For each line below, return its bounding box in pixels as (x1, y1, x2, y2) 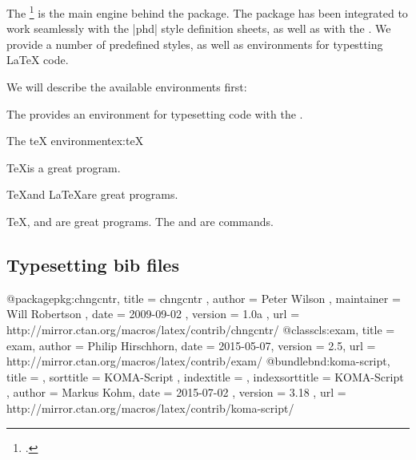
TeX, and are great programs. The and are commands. (6, 213, 274, 229)
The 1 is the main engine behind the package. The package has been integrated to (6, 2, 408, 21)
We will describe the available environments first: (6, 79, 247, 95)
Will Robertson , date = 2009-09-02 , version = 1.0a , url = (6, 305, 300, 322)
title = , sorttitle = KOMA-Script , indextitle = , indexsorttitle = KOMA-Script (6, 368, 404, 385)
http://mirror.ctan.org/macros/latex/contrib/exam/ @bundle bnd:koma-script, (6, 353, 390, 369)
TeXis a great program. (6, 159, 121, 176)
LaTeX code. (6, 51, 69, 68)
